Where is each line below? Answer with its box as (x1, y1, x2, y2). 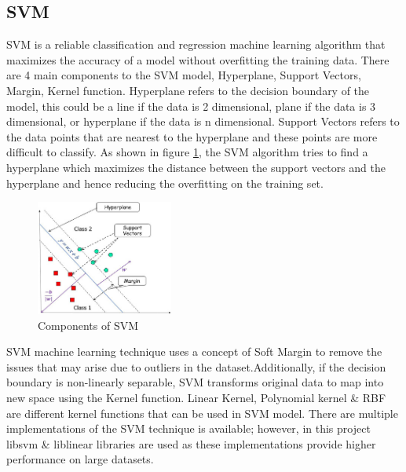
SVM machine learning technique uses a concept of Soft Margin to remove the (6, 343, 382, 360)
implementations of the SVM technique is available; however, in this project (6, 420, 371, 437)
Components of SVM (38, 316, 139, 333)
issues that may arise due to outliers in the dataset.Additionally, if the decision (6, 358, 386, 375)
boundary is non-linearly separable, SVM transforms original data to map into (6, 374, 384, 390)
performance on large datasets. (6, 451, 154, 467)
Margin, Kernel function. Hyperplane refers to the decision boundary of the (6, 82, 370, 98)
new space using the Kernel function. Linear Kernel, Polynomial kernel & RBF (6, 389, 386, 405)
